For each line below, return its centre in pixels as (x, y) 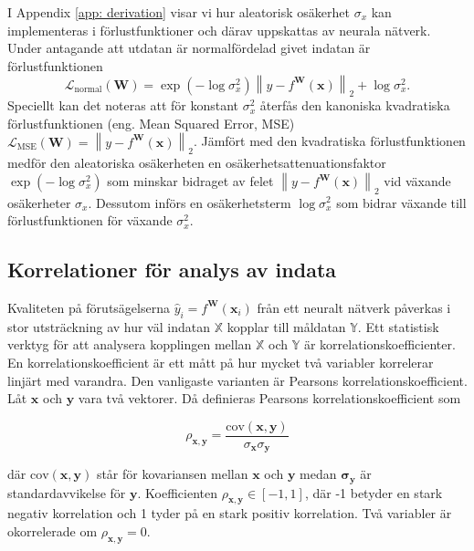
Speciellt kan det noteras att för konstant (123, 105)
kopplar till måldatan (286, 326)
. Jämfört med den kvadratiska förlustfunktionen (329, 141)
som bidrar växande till (401, 202)
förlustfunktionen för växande (90, 220)
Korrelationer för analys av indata (172, 270)
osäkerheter (39, 202)
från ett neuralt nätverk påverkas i (354, 307)
